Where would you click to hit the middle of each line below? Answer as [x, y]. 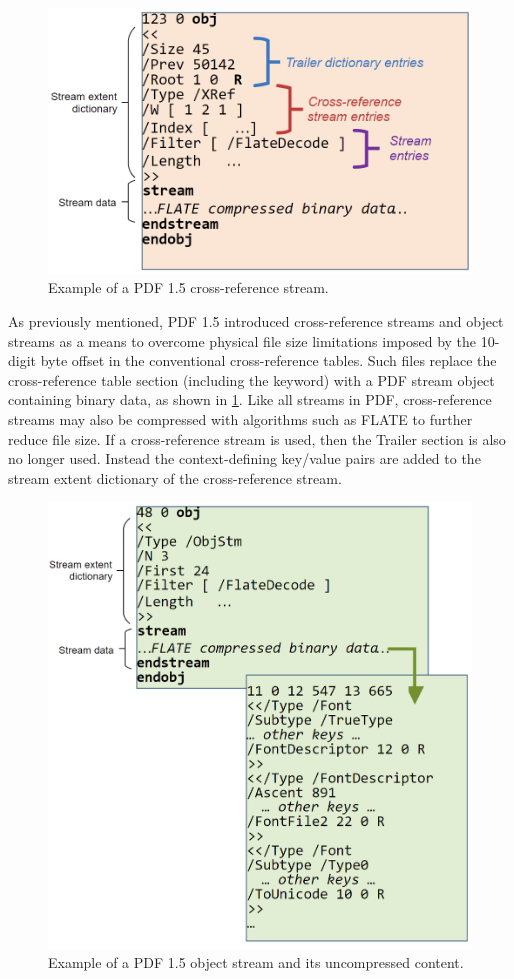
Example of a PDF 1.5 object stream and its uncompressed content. [256, 962]
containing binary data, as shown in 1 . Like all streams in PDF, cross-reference [250, 399]
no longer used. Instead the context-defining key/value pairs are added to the [244, 458]
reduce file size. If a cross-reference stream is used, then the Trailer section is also [257, 438]
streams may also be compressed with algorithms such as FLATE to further [240, 419]
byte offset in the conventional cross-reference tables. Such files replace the [268, 360]
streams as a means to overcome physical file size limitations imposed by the [242, 340]
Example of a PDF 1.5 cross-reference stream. [188, 287]
